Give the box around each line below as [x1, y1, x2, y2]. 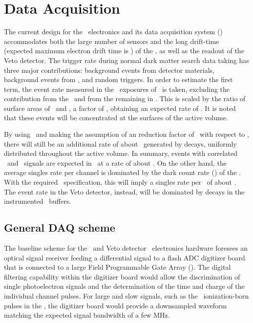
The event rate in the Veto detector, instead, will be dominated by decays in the [4, 186, 245, 196]
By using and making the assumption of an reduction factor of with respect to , [4, 129, 249, 139]
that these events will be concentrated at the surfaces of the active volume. [4, 112, 228, 123]
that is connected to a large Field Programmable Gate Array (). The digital [4, 262, 231, 272]
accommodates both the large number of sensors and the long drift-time [4, 36, 219, 46]
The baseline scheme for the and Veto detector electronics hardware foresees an [4, 243, 248, 253]
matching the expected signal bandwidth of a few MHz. [4, 310, 170, 320]
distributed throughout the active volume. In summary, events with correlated [4, 148, 238, 158]
